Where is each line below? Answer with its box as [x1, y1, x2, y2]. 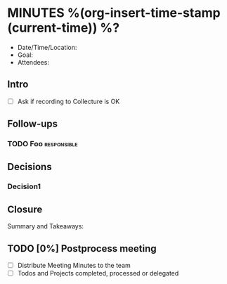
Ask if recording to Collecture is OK [17, 97, 120, 105]
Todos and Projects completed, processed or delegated [17, 269, 179, 278]
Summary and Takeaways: [7, 222, 84, 231]
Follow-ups [7, 118, 58, 130]
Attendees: [17, 58, 49, 66]
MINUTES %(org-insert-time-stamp [7, 5, 221, 21]
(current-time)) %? [7, 20, 120, 36]
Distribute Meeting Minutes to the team [17, 262, 131, 270]
